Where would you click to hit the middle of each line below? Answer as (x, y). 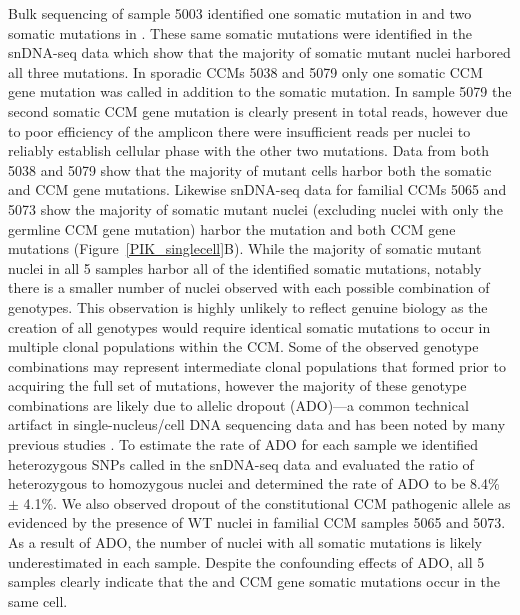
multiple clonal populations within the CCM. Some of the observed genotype (243, 346)
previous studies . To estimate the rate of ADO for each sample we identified (243, 444)
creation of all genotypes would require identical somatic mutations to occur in (249, 326)
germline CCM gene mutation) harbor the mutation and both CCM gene (232, 228)
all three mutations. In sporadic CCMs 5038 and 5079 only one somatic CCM (245, 71)
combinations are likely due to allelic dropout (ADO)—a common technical (238, 404)
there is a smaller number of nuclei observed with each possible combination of (249, 287)
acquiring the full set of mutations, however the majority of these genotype (237, 385)
